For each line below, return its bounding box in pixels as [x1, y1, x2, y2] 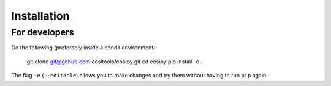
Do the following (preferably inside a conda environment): [11, 44, 158, 51]
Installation [11, 9, 70, 23]
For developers [11, 27, 74, 38]
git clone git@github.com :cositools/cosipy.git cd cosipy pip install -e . [26, 58, 202, 65]
